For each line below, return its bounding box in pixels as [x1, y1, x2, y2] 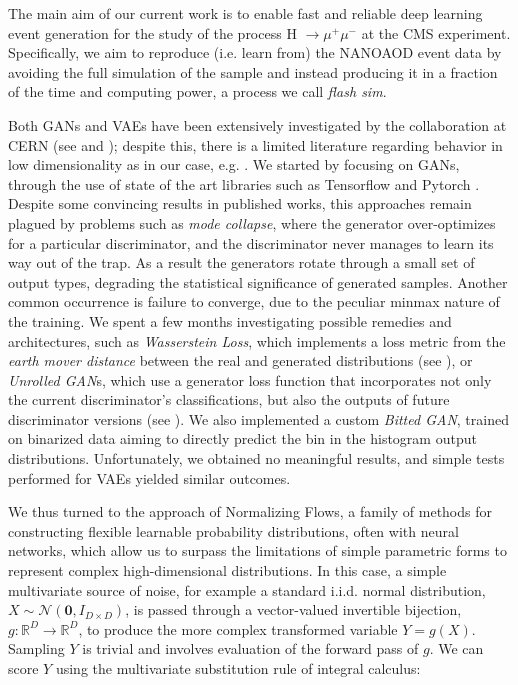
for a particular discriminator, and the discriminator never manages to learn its [8, 232, 494, 253]
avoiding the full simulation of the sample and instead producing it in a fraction [8, 61, 498, 82]
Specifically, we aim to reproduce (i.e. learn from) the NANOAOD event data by [8, 42, 502, 63]
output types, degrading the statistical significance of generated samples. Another [8, 271, 508, 292]
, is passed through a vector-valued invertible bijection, [125, 599, 462, 620]
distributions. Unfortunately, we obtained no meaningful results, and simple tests [8, 448, 505, 469]
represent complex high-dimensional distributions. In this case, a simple [8, 560, 447, 581]
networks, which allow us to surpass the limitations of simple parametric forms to [8, 540, 507, 561]
